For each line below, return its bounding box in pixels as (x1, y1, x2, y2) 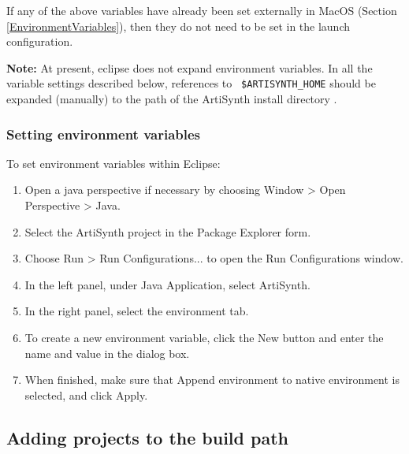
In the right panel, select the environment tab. (24, 303, 249, 319)
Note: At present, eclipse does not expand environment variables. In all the (6, 59, 373, 76)
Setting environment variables (6, 124, 201, 143)
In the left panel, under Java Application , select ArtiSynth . (24, 276, 310, 292)
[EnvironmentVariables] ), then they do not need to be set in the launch (6, 17, 351, 34)
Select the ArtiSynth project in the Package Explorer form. (24, 223, 311, 240)
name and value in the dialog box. (24, 344, 190, 361)
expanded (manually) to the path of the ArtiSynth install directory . (6, 91, 337, 107)
